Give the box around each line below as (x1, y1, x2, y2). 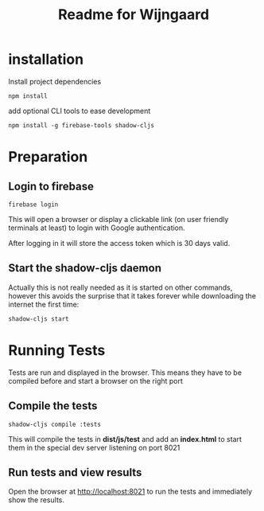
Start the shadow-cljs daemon (8, 261, 161, 275)
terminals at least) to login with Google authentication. (8, 223, 185, 232)
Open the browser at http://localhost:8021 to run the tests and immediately (8, 487, 253, 497)
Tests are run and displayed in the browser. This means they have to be (8, 368, 243, 377)
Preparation (8, 148, 88, 166)
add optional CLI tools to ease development (8, 106, 151, 115)
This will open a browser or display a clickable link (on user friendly (8, 214, 229, 224)
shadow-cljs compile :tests (8, 420, 102, 428)
